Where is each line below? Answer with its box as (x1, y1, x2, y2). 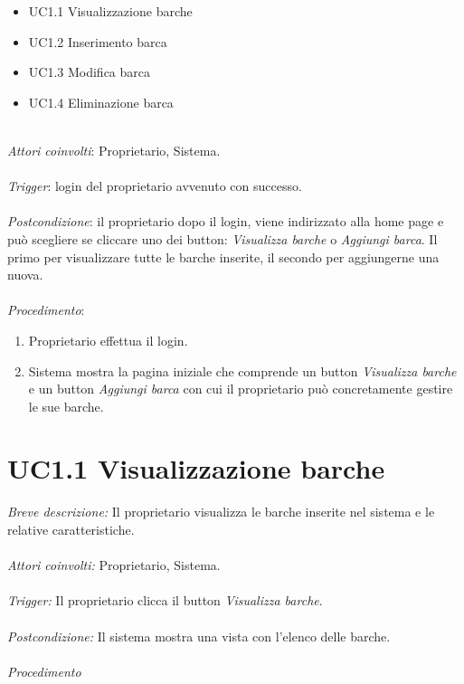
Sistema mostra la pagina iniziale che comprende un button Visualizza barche (28, 361, 457, 380)
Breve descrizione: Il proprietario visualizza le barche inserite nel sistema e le (7, 502, 435, 521)
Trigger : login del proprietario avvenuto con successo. (7, 176, 302, 195)
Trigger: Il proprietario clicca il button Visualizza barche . (7, 591, 323, 610)
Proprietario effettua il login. (28, 330, 188, 349)
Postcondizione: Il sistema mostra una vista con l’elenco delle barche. (7, 626, 391, 645)
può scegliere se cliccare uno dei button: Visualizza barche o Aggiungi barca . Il (7, 229, 438, 248)
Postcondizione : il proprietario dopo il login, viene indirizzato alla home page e (7, 212, 444, 231)
